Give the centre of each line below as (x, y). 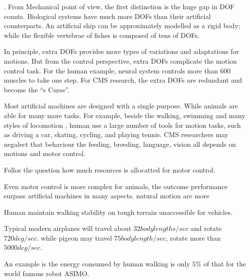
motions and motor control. (45, 153)
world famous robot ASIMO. (47, 273)
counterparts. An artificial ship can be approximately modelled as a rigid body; (122, 26)
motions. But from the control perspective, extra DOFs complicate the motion (120, 61)
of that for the (225, 264)
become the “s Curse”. (37, 89)
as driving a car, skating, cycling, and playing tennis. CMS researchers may (116, 134)
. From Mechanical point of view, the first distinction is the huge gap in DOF (119, 6)
